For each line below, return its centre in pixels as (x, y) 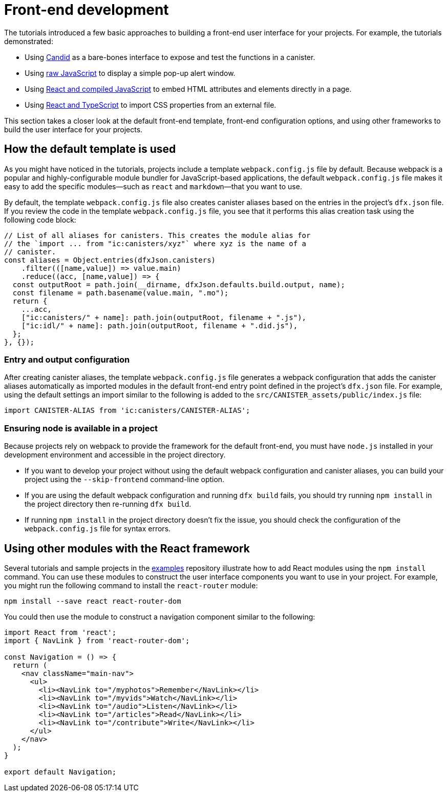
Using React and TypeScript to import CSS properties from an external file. (151, 105)
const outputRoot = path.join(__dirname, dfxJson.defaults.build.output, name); (179, 284)
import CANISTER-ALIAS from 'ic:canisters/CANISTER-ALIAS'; (127, 411)
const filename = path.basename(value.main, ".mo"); (121, 293)
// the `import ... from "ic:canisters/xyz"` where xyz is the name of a (155, 243)
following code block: (40, 220)
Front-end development (87, 10)
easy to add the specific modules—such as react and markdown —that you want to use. (153, 186)
